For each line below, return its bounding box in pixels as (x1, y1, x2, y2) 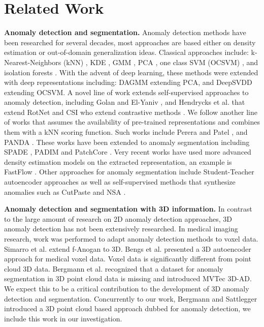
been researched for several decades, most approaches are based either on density (4, 37, 256, 47)
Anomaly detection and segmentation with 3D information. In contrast (4, 203, 252, 214)
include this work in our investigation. (4, 313, 122, 323)
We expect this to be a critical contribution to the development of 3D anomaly (4, 283, 249, 293)
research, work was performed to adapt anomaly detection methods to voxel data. (4, 233, 258, 244)
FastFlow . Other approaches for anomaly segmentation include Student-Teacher (4, 166, 254, 177)
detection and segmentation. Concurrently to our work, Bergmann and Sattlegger (4, 293, 257, 304)
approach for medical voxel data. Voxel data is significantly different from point (4, 253, 251, 264)
